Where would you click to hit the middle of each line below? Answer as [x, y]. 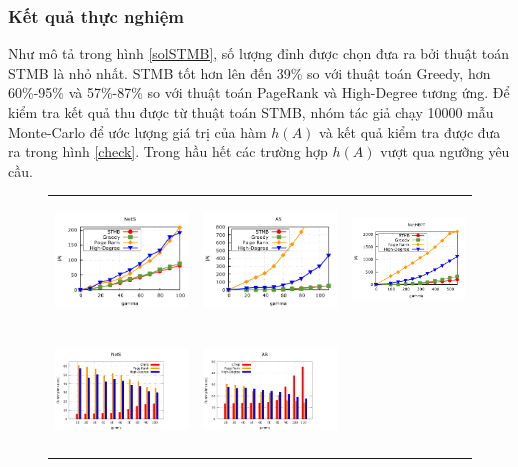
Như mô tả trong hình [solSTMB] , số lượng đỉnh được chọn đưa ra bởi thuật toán [259, 53]
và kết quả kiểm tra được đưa [410, 131]
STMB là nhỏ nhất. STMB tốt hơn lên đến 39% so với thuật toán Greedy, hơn [249, 72]
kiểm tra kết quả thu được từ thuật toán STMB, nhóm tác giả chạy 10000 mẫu [251, 112]
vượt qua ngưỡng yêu [445, 151]
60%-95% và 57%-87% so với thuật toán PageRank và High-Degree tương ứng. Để [259, 92]
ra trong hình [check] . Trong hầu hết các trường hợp [168, 151]
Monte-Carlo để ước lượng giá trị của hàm [137, 131]
